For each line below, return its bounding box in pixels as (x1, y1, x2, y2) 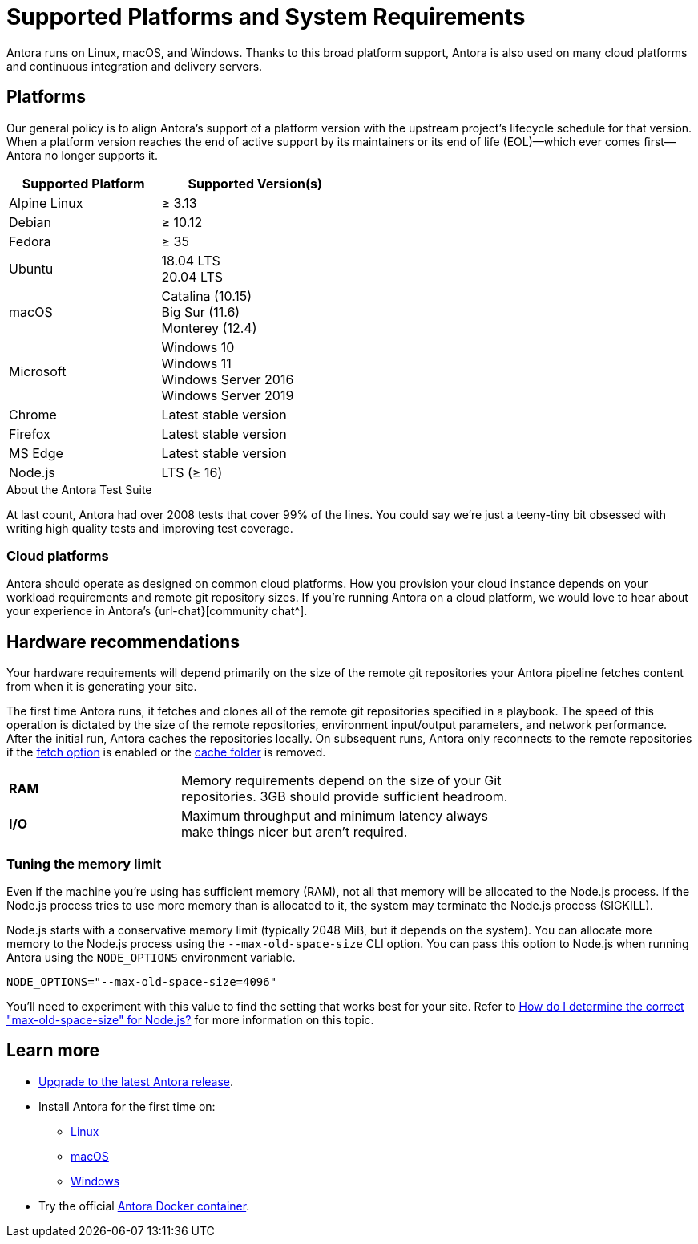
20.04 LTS (161, 268, 224, 285)
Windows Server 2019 (161, 387, 294, 403)
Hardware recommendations (6, 631, 240, 652)
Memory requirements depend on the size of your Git (180, 772, 502, 789)
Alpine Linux (9, 194, 83, 211)
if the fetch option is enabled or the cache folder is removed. (6, 745, 326, 760)
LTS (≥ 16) (161, 464, 223, 480)
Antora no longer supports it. (6, 148, 158, 162)
